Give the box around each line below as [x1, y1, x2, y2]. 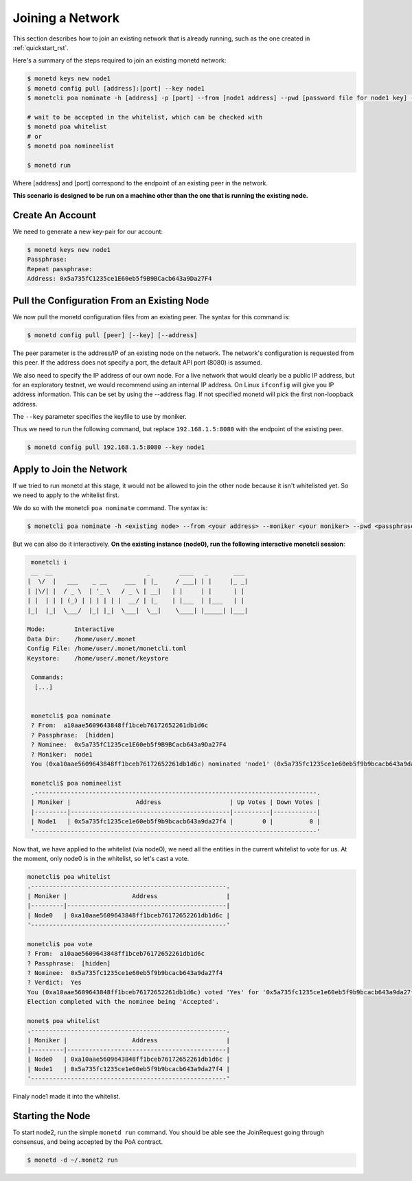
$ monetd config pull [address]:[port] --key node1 [27, 84, 205, 92]
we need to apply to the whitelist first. [12, 491, 119, 499]
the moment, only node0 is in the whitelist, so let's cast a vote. [12, 855, 190, 862]
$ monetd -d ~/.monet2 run [27, 1156, 118, 1164]
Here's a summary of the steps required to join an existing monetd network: [12, 56, 227, 65]
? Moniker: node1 [31, 750, 93, 758]
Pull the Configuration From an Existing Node [12, 295, 209, 306]
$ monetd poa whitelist [27, 123, 108, 130]
